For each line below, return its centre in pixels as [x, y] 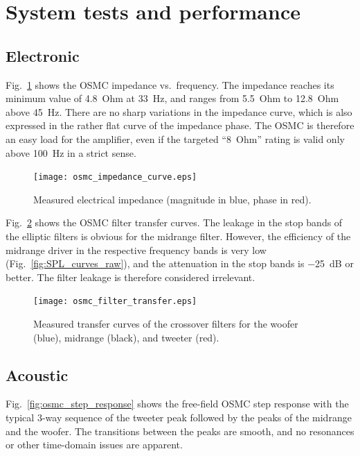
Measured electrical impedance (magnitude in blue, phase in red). [172, 199]
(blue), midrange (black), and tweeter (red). [126, 337]
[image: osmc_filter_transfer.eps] [115, 302]
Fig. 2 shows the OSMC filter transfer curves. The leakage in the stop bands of [174, 222]
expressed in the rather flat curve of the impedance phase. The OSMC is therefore [180, 125]
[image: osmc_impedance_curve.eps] [115, 177]
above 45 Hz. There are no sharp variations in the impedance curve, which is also [179, 111]
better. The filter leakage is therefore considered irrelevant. [130, 277]
